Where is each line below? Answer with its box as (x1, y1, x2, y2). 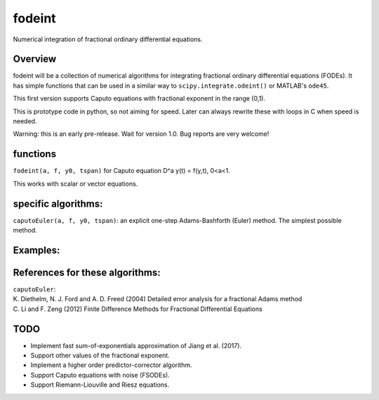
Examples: (13, 244, 60, 256)
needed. (13, 117, 37, 125)
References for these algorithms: (13, 266, 161, 278)
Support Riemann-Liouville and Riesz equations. (30, 380, 170, 389)
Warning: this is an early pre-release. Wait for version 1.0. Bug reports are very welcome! (13, 130, 270, 138)
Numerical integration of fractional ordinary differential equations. (13, 35, 203, 43)
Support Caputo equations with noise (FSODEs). (30, 371, 170, 379)
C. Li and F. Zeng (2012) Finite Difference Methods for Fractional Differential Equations (13, 305, 262, 313)
